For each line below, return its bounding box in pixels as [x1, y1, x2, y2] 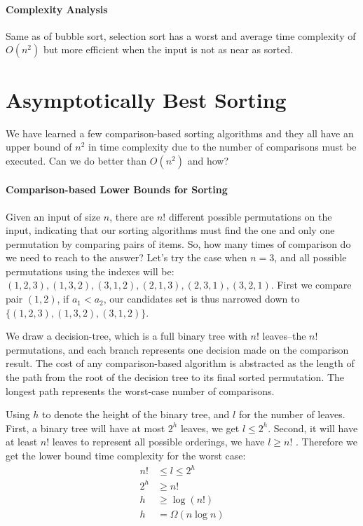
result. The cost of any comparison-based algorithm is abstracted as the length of [6, 356, 355, 371]
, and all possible [274, 250, 347, 265]
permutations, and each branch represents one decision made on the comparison [6, 342, 349, 357]
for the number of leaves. [238, 407, 345, 422]
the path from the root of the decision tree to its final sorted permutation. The [6, 370, 345, 385]
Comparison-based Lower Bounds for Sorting [6, 182, 228, 197]
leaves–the [262, 328, 306, 343]
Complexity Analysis [6, 1, 108, 16]
